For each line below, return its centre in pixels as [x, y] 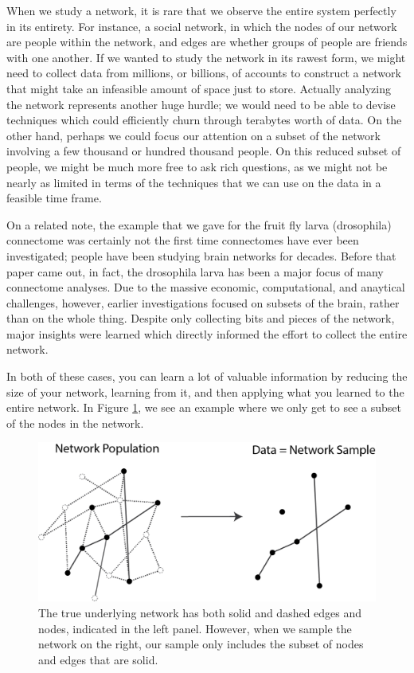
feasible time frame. [54, 198]
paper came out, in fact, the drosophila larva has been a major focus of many [195, 271]
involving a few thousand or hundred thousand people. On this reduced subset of [204, 151]
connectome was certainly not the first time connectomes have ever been [183, 240]
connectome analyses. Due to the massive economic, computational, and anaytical [206, 287]
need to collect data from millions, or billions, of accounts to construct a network [204, 73]
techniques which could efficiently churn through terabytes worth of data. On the [204, 120]
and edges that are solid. [98, 659]
